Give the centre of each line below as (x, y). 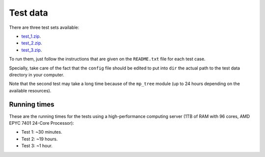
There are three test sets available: (44, 27)
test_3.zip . (32, 50)
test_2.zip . (32, 43)
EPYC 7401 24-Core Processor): (41, 123)
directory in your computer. (37, 75)
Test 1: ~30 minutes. (42, 132)
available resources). (30, 90)
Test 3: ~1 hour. (37, 146)
